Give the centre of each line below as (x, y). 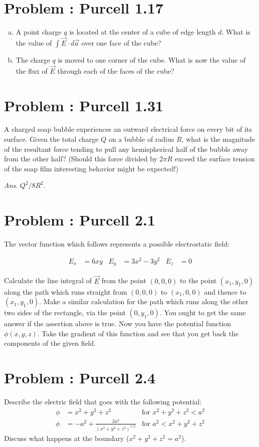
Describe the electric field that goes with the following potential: (103, 402)
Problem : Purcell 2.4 (80, 378)
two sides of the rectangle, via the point (65, 312)
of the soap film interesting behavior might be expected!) (91, 168)
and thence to (225, 291)
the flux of (32, 70)
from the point (124, 280)
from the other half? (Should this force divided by (81, 159)
